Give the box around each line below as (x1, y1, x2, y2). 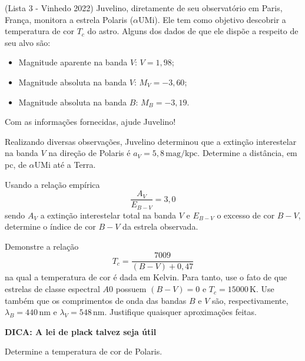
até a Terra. (53, 158, 96, 170)
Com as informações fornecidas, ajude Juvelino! (5, 115, 176, 128)
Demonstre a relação (5, 240, 79, 252)
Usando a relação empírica (5, 178, 100, 190)
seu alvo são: (5, 36, 51, 48)
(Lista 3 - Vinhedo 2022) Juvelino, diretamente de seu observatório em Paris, (5, 2, 283, 14)
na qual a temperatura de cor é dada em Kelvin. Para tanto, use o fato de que (5, 271, 287, 283)
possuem (115, 283, 147, 295)
